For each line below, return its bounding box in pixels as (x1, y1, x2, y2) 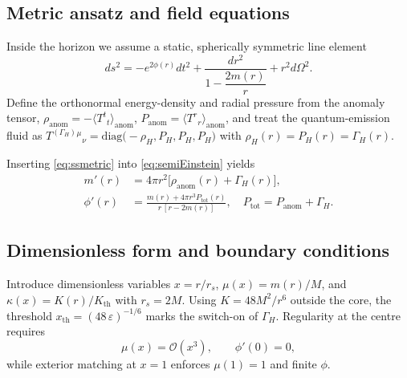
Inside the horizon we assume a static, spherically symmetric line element (6, 38, 367, 55)
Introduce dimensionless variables (6, 275, 171, 291)
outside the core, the (290, 291, 392, 307)
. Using (181, 291, 217, 307)
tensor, (6, 109, 40, 126)
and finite (270, 355, 317, 372)
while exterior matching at (6, 355, 136, 372)
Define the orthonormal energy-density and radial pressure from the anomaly (6, 93, 385, 110)
